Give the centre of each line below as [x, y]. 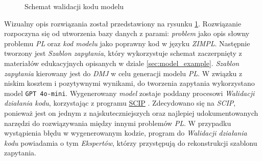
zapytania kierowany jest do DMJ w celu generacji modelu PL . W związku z [123, 73]
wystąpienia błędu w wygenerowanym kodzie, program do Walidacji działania [126, 133]
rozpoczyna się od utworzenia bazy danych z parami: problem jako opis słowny [127, 33]
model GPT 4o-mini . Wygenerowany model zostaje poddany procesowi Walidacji [129, 93]
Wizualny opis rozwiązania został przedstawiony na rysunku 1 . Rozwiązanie [123, 23]
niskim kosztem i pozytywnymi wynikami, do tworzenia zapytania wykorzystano [129, 83]
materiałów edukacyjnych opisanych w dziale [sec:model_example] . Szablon [122, 63]
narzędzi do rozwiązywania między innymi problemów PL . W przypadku [118, 123]
